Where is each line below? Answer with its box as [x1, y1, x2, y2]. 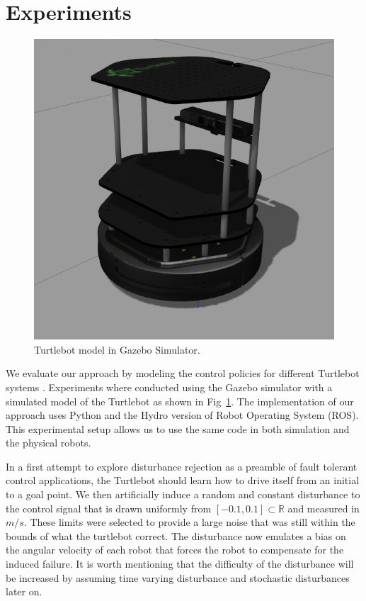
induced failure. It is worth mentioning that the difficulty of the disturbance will [6, 556, 354, 571]
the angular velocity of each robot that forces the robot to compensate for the [6, 542, 344, 557]
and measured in [287, 500, 360, 515]
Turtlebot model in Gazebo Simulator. [34, 342, 200, 356]
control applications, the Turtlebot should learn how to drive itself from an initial [6, 473, 360, 488]
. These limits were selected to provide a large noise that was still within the [23, 515, 355, 529]
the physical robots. [6, 435, 91, 450]
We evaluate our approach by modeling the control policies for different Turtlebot [6, 366, 360, 381]
